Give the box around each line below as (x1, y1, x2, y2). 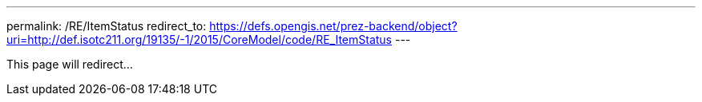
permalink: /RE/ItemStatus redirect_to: (6, 19, 207, 33)
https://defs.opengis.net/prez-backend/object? (209, 19, 458, 33)
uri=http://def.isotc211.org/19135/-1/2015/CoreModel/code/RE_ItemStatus (6, 33, 392, 46)
